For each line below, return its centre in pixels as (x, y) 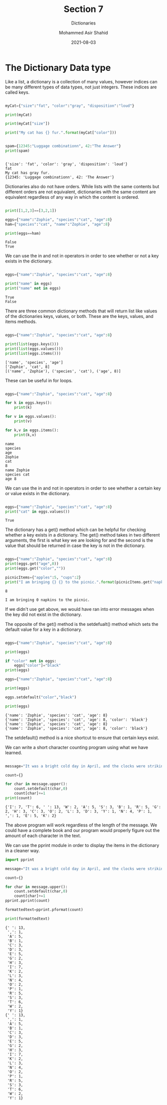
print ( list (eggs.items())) (33, 353)
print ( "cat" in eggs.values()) (38, 512)
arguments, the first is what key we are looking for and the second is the (79, 541)
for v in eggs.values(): (31, 417)
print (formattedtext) (28, 919)
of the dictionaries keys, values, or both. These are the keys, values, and (79, 316)
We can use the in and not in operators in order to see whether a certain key (83, 488)
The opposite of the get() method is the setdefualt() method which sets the (82, 624)
